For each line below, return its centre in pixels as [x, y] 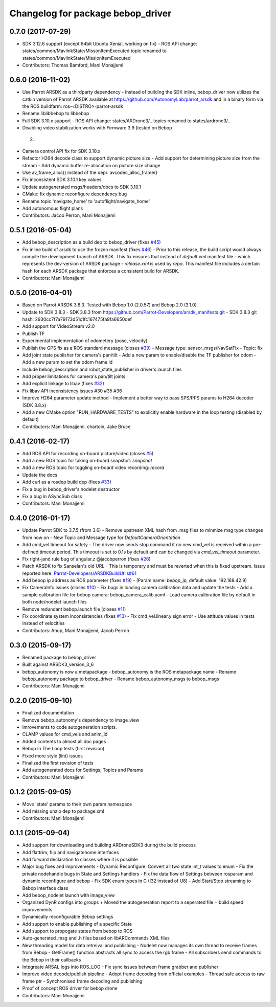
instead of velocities [43, 623]
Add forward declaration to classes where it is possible [80, 860]
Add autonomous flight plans [53, 208]
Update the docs [40, 475]
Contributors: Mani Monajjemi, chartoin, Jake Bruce [76, 427]
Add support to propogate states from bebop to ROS [77, 931]
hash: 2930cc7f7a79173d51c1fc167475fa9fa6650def [77, 319]
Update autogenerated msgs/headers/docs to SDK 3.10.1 [82, 187]
